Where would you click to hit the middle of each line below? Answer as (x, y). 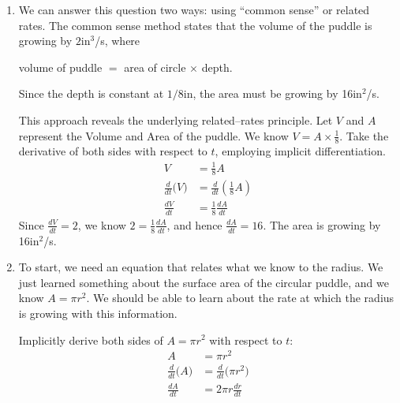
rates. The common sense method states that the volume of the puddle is (195, 25)
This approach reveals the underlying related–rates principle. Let (176, 119)
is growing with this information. (98, 313)
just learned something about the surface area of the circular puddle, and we (204, 282)
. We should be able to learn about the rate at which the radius (240, 298)
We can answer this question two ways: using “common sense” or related (194, 9)
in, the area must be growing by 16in (273, 93)
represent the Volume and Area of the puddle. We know (153, 135)
